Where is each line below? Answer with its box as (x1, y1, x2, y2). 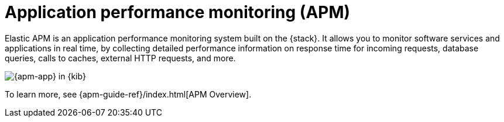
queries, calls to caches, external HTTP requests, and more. (5, 53, 236, 63)
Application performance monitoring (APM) (5, 2, 351, 22)
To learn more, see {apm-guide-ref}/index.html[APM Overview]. (5, 89, 252, 99)
